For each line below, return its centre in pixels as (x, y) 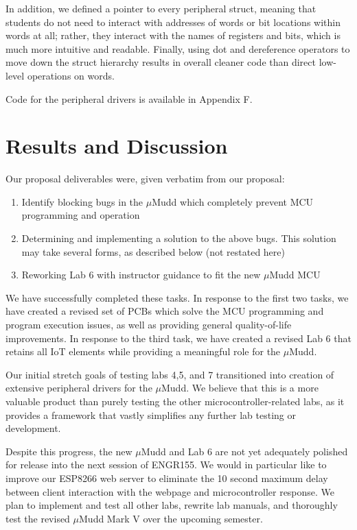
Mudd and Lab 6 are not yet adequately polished (244, 451)
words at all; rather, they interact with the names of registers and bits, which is (173, 35)
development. (33, 428)
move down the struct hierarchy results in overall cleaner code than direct (161, 62)
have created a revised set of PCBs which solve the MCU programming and (165, 311)
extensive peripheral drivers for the (79, 388)
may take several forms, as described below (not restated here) (153, 251)
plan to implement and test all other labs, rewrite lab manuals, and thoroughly (172, 505)
